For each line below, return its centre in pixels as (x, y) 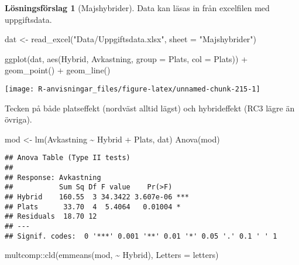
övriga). (18, 119)
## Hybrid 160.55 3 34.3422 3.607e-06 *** (97, 197)
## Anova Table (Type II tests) (68, 158)
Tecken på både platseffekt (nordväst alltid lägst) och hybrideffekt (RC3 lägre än (150, 108)
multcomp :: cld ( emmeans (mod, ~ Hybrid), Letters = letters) (112, 255)
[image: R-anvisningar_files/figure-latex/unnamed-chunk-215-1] (133, 89)
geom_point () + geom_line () (58, 70)
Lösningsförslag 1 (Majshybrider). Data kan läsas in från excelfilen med (137, 8)
